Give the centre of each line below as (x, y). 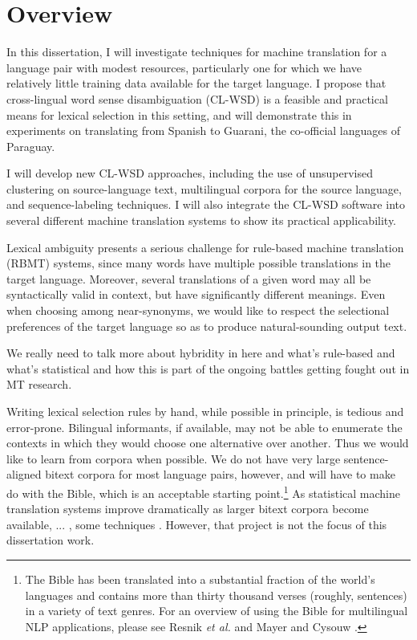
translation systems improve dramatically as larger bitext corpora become (188, 509)
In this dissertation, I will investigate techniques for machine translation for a (197, 52)
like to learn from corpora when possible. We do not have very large (174, 458)
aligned (24, 474)
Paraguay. (31, 146)
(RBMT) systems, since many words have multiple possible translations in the (199, 263)
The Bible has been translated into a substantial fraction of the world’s (200, 579)
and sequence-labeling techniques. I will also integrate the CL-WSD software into (206, 204)
